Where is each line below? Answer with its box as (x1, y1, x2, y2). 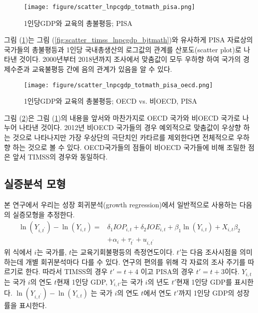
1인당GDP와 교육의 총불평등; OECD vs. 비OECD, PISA (24, 96, 197, 106)
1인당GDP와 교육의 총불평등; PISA (24, 17, 132, 28)
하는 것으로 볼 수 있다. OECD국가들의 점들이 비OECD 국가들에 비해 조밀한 (12, 142, 246, 152)
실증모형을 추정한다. (12, 209, 75, 219)
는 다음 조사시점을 (181, 247, 238, 257)
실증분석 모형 (4, 176, 66, 191)
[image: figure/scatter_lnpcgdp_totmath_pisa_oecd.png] (24, 81, 213, 89)
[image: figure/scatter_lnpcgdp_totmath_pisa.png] (24, 3, 195, 10)
